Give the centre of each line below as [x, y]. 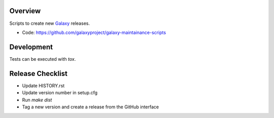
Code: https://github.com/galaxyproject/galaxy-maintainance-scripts [94, 32]
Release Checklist [39, 73]
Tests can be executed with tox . [43, 59]
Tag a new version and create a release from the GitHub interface [91, 107]
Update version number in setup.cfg [60, 93]
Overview [25, 11]
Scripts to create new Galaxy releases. [49, 23]
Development [31, 47]
